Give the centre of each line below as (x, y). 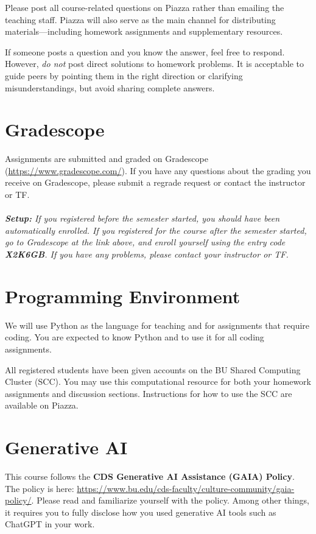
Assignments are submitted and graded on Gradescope (107, 159)
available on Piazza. (42, 405)
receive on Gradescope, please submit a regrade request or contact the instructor (155, 182)
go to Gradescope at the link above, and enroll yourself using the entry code (145, 242)
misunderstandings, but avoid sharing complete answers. (110, 87)
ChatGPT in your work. (50, 524)
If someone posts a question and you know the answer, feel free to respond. (145, 51)
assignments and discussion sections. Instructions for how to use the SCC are (149, 393)
